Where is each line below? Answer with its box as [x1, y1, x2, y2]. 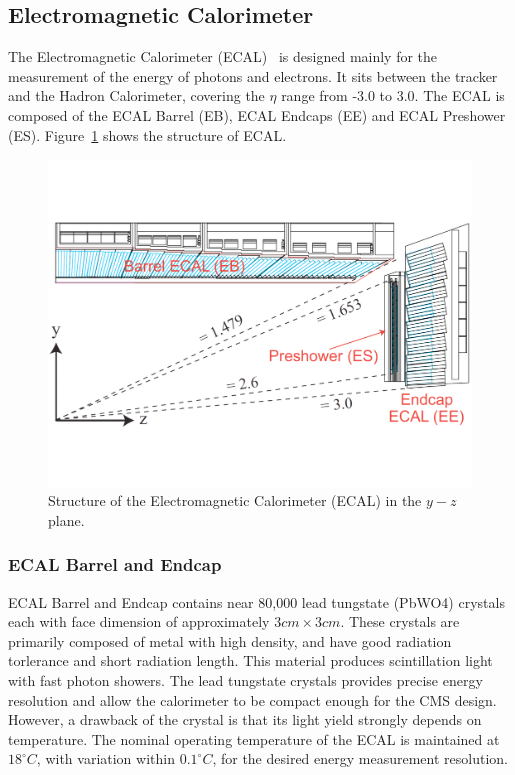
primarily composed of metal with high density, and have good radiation [8, 630, 452, 651]
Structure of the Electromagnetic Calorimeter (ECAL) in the [48, 490, 422, 511]
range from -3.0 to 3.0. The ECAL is [281, 85, 505, 106]
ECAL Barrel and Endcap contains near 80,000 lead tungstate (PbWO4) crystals [8, 591, 505, 612]
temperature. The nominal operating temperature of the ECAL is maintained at [8, 728, 500, 749]
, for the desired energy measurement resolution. [212, 748, 508, 769]
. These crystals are [340, 611, 460, 632]
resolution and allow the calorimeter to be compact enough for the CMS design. [8, 689, 497, 710]
